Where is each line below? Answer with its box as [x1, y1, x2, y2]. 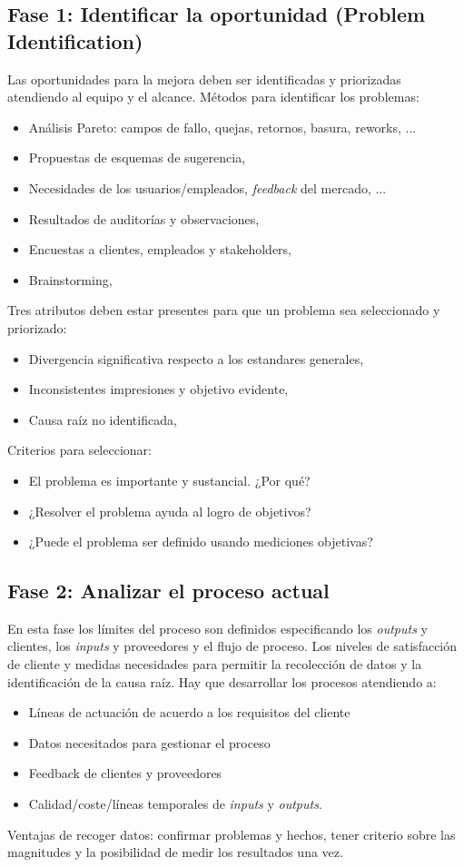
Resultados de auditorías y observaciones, [28, 209, 260, 228]
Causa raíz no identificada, [28, 409, 177, 429]
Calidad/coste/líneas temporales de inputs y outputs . [28, 794, 322, 813]
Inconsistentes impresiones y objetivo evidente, [28, 379, 289, 399]
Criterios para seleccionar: [7, 440, 152, 459]
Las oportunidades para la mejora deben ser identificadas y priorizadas [7, 69, 401, 88]
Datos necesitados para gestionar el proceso [28, 733, 271, 752]
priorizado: [7, 318, 67, 337]
